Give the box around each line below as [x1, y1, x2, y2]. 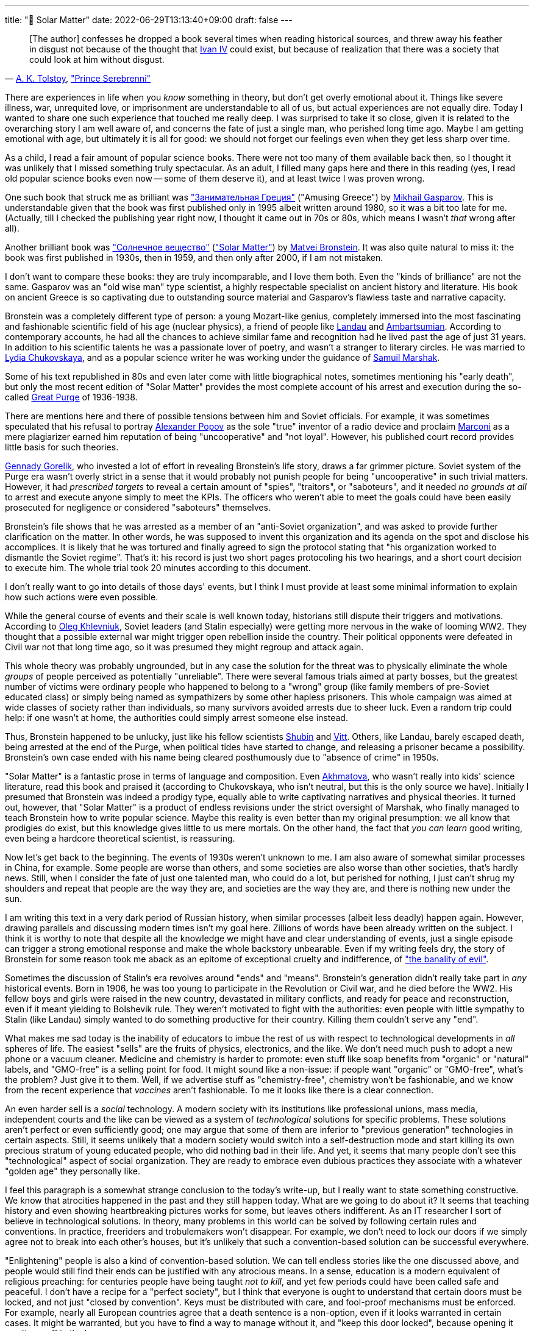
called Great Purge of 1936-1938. [5, 392, 138, 402]
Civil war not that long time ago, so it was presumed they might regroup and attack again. [5, 642, 364, 652]
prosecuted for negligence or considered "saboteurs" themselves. [5, 502, 271, 513]
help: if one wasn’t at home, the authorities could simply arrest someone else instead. [5, 712, 348, 723]
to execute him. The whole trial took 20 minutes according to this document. [5, 563, 311, 573]
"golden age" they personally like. [5, 1166, 140, 1176]
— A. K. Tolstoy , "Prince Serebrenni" [5, 73, 151, 83]
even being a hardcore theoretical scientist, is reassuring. [5, 833, 235, 843]
